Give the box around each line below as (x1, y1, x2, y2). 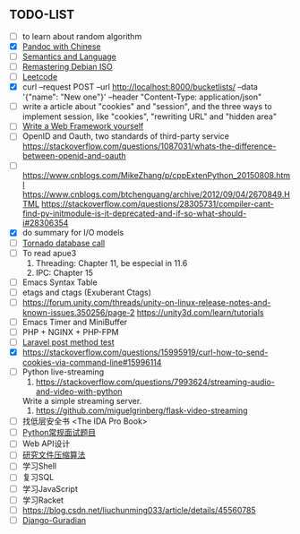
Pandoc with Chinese (21, 40, 101, 52)
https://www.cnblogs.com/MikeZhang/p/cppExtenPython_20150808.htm (21, 170, 291, 181)
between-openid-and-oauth (21, 151, 127, 161)
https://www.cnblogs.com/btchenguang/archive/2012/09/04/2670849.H (21, 189, 291, 200)
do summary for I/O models (21, 228, 124, 238)
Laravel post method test (21, 336, 115, 348)
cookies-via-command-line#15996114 (21, 357, 162, 368)
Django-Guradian (21, 514, 87, 525)
